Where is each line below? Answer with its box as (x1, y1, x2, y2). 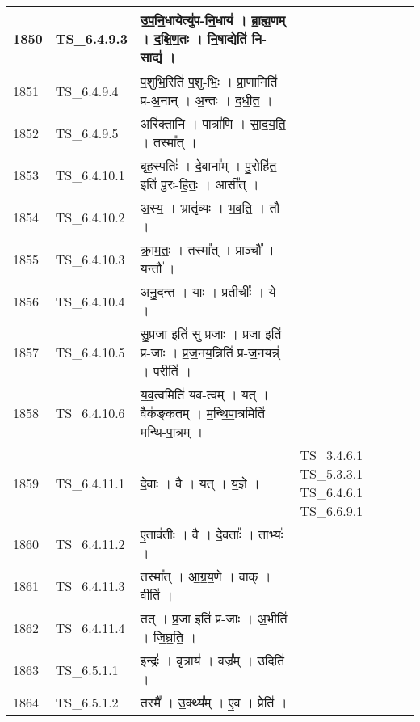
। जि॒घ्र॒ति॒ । (140, 627, 197, 646)
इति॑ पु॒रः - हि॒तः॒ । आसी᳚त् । (140, 175, 259, 193)
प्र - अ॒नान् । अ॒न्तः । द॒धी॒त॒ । (140, 91, 273, 109)
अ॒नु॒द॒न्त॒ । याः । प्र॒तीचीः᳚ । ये (140, 282, 276, 301)
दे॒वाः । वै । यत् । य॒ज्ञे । (140, 473, 260, 492)
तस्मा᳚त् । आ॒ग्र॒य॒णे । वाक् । (140, 567, 271, 585)
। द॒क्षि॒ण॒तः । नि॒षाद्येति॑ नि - (140, 29, 267, 48)
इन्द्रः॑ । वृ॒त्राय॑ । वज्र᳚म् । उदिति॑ (140, 651, 285, 669)
